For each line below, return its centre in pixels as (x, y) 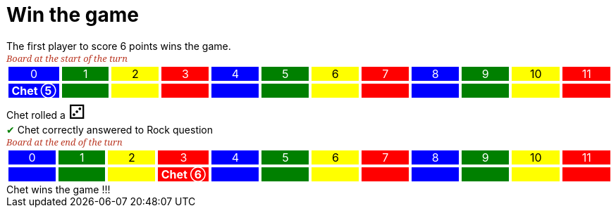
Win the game (73, 15)
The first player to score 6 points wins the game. (119, 46)
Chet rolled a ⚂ (46, 111)
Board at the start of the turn (67, 58)
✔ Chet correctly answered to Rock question (110, 129)
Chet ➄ (34, 90)
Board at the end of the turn (64, 142)
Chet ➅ (183, 174)
